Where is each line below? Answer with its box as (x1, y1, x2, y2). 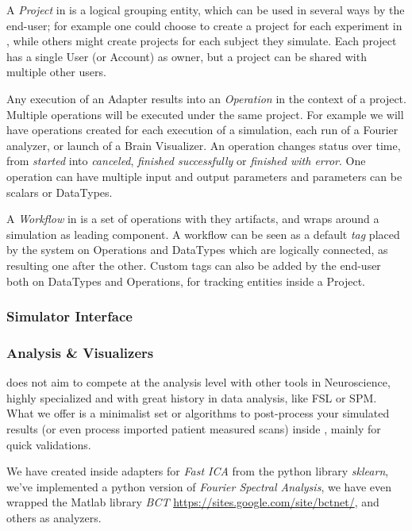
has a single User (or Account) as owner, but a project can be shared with (6, 48, 367, 64)
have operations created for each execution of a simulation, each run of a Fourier (6, 121, 399, 138)
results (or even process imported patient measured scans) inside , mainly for (6, 420, 381, 437)
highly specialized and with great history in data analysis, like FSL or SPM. (6, 389, 377, 406)
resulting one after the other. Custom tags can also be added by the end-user (6, 256, 381, 273)
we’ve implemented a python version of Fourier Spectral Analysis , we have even (6, 478, 392, 494)
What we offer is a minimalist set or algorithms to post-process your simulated (6, 405, 390, 421)
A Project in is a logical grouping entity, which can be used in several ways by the (6, 2, 405, 17)
